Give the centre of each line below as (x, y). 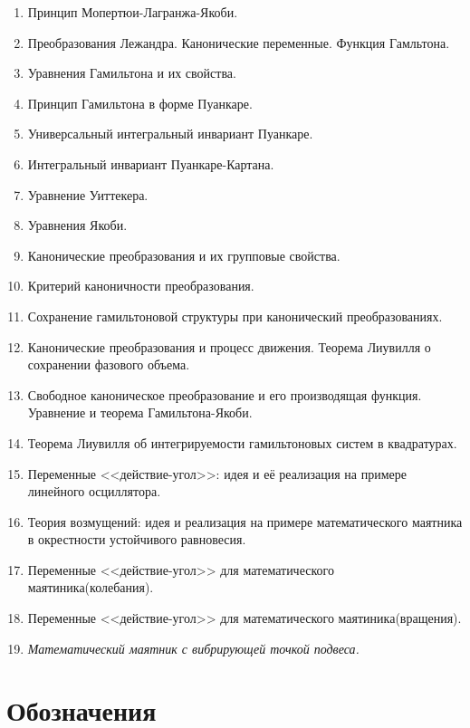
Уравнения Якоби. (77, 225)
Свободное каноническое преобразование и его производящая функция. (225, 394)
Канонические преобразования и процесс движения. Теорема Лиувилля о (229, 346)
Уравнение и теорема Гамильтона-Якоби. (140, 412)
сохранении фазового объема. (109, 364)
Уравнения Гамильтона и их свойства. (132, 73)
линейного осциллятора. (94, 491)
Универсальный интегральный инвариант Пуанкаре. (170, 134)
